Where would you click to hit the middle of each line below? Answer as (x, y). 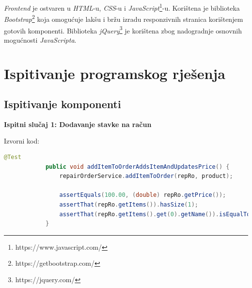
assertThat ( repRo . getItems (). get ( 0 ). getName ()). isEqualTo (155, 214)
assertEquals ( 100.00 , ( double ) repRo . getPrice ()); (143, 195)
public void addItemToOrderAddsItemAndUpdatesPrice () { (137, 167)
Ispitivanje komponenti (63, 104)
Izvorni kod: (22, 140)
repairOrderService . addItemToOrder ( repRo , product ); (146, 176)
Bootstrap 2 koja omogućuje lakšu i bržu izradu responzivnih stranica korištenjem (124, 18)
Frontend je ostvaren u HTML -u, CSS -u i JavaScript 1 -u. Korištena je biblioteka (122, 7)
